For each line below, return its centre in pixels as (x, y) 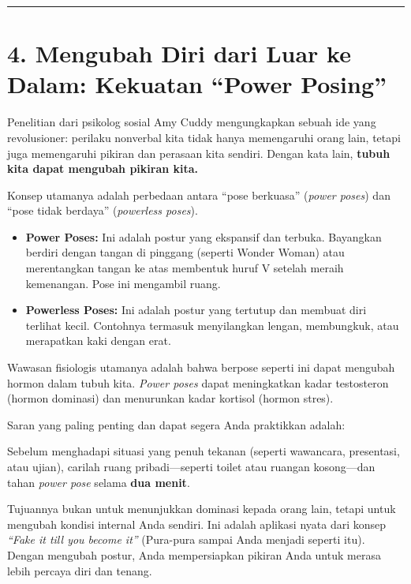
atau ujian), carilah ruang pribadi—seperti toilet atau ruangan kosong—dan (191, 466)
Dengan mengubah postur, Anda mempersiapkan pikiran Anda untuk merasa (194, 554)
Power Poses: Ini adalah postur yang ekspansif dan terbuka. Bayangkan (204, 236)
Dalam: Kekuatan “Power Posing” (197, 84)
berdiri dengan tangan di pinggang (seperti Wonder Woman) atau (185, 252)
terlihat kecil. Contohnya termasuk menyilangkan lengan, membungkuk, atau (212, 325)
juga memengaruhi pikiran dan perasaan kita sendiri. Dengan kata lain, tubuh (199, 153)
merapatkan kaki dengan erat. (98, 341)
